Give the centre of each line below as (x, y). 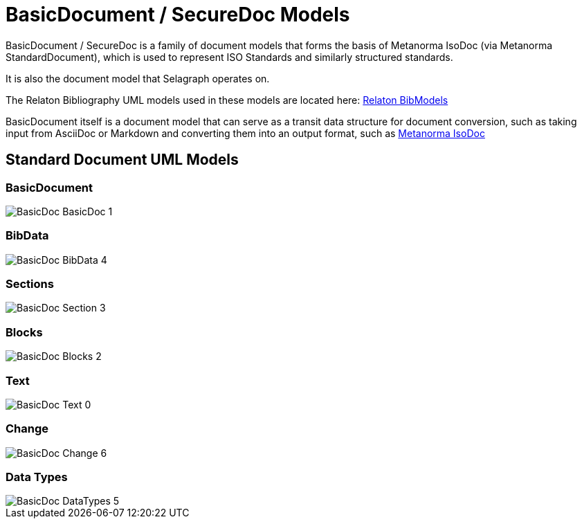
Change (27, 429)
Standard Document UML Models (122, 160)
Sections (30, 284)
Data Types (37, 477)
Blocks (24, 332)
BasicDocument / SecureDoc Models (178, 15)
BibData (27, 236)
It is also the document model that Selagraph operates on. (138, 78)
